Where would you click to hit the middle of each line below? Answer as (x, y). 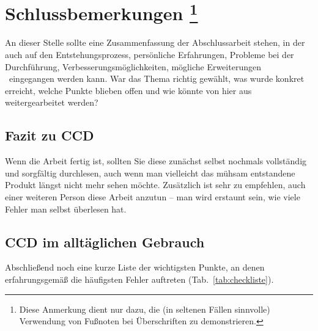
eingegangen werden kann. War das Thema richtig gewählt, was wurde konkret (157, 78)
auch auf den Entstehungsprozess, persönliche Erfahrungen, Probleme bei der (150, 55)
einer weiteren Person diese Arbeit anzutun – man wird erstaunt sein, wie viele (153, 197)
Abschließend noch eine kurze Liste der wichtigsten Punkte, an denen (135, 267)
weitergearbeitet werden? (52, 102)
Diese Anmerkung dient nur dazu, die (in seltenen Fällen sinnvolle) (145, 309)
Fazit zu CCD (50, 135)
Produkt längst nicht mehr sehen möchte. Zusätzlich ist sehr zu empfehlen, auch (155, 185)
